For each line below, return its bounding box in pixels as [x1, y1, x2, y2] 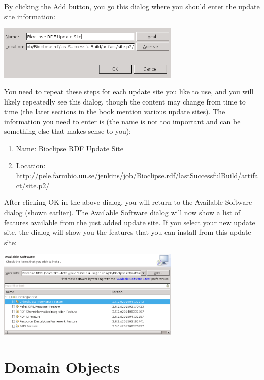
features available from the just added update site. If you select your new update [4, 217, 255, 227]
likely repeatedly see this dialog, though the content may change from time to [4, 96, 246, 107]
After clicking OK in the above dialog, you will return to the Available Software [4, 197, 252, 208]
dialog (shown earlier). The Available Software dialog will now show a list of [4, 207, 241, 218]
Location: [16, 160, 46, 170]
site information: [4, 11, 55, 21]
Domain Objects [4, 357, 120, 377]
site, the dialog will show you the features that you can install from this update [4, 227, 251, 237]
